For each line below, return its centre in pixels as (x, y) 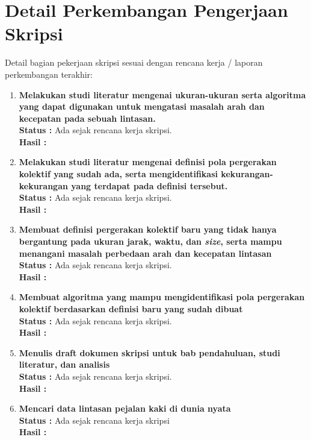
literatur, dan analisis (64, 364)
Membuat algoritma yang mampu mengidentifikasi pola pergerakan (162, 297)
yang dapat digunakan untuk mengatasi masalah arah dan (142, 106)
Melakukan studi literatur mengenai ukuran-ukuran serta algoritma (162, 94)
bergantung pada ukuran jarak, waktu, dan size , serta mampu (150, 241)
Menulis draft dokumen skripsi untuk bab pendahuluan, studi (149, 352)
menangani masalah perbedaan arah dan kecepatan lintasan (145, 253)
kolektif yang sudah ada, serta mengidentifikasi (118, 174)
